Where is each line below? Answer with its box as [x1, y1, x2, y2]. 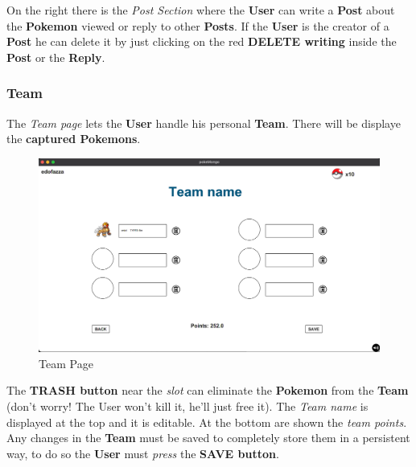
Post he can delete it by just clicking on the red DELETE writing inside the [6, 33, 397, 50]
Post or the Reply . [6, 48, 105, 65]
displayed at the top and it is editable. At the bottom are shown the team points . [6, 413, 407, 430]
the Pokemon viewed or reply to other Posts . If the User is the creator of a [6, 17, 389, 34]
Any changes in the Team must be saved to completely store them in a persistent [6, 429, 410, 446]
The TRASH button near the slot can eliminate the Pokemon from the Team [6, 382, 409, 399]
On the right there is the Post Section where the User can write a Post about [6, 2, 395, 18]
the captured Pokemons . [6, 130, 141, 147]
